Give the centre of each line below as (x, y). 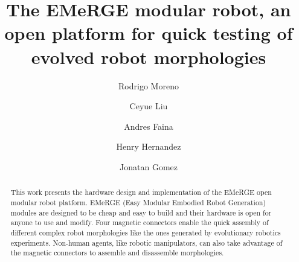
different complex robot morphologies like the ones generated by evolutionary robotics (146, 232)
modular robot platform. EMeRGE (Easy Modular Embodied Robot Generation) (138, 202)
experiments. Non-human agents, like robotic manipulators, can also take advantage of (146, 242)
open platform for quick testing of (149, 33)
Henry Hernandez (149, 146)
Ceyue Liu (149, 106)
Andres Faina (149, 126)
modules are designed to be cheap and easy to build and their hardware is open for (141, 212)
